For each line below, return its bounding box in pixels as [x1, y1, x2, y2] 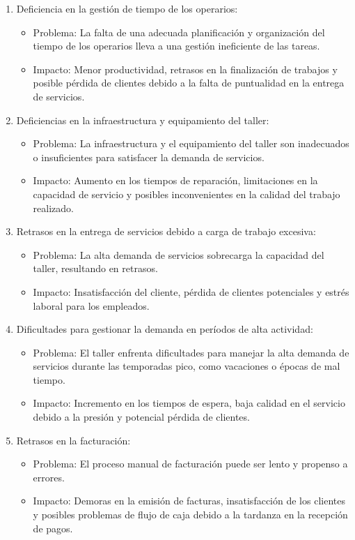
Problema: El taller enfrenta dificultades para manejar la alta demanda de [33, 345, 349, 359]
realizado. [33, 200, 74, 215]
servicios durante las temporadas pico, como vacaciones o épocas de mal [33, 359, 340, 373]
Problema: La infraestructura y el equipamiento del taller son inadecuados [33, 136, 349, 151]
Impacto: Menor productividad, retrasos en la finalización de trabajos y [33, 61, 338, 76]
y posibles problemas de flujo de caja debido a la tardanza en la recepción [33, 507, 348, 522]
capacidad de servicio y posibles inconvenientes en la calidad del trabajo [33, 186, 340, 201]
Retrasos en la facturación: [16, 433, 131, 447]
